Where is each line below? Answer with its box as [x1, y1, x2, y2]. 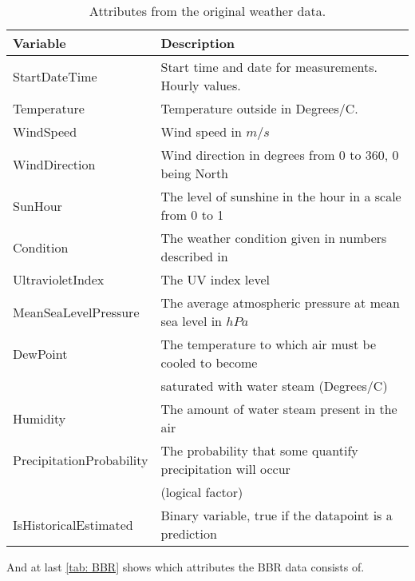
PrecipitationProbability [13, 450, 148, 469]
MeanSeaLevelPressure [13, 302, 140, 321]
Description [160, 34, 235, 52]
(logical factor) [160, 483, 243, 501]
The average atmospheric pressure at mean [160, 293, 401, 312]
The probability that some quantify [160, 441, 358, 460]
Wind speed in [160, 122, 242, 141]
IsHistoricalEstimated [13, 515, 133, 534]
